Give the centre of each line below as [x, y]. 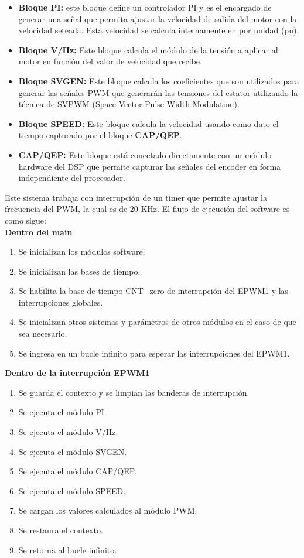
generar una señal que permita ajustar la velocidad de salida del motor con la [158, 18]
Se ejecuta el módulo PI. [62, 412]
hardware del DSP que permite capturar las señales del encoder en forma [150, 166]
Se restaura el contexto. [61, 530]
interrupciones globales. [61, 302]
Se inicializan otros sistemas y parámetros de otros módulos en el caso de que [157, 322]
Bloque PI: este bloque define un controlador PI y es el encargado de [145, 7]
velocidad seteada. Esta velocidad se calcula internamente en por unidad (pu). [159, 30]
